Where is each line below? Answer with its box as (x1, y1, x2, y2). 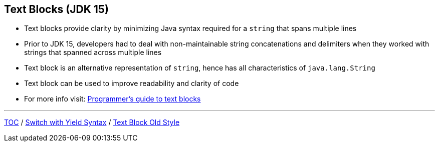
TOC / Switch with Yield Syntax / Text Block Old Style (4, 118, 180, 127)
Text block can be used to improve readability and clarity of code (24, 79, 239, 88)
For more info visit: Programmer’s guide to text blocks (24, 94, 201, 103)
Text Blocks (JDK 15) (4, 3, 109, 15)
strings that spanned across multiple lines (24, 48, 162, 57)
